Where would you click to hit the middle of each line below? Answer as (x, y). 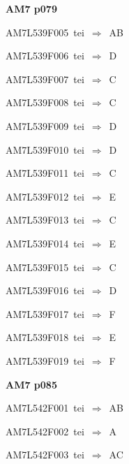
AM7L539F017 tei (45, 313)
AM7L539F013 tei (45, 220)
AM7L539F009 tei (45, 125)
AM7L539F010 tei (45, 149)
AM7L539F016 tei (45, 290)
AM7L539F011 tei (45, 173)
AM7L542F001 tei (45, 408)
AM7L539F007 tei (45, 79)
